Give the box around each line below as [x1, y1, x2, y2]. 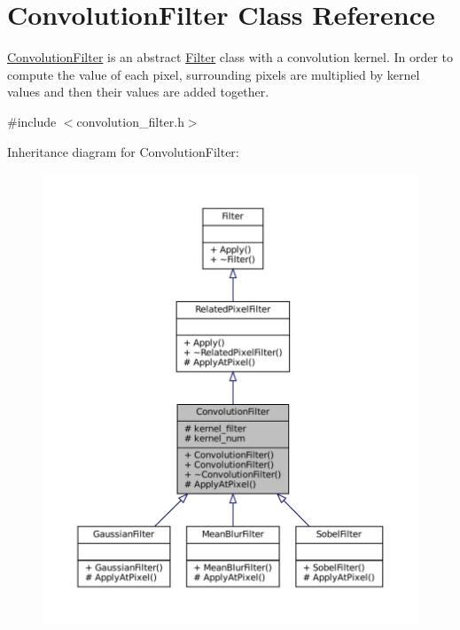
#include [7, 112, 57, 130]
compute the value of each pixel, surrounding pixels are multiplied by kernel [7, 65, 420, 83]
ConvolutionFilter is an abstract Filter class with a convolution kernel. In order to [7, 48, 454, 66]
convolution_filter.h [76, 112, 184, 130]
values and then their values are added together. [7, 82, 269, 101]
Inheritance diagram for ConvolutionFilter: [7, 142, 239, 160]
